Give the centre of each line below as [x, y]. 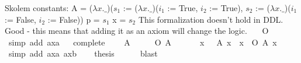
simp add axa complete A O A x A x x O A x [143, 42]
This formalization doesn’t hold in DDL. [211, 19]
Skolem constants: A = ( [49, 8]
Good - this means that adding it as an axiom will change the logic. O [137, 31]
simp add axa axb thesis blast [83, 53]
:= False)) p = [74, 19]
